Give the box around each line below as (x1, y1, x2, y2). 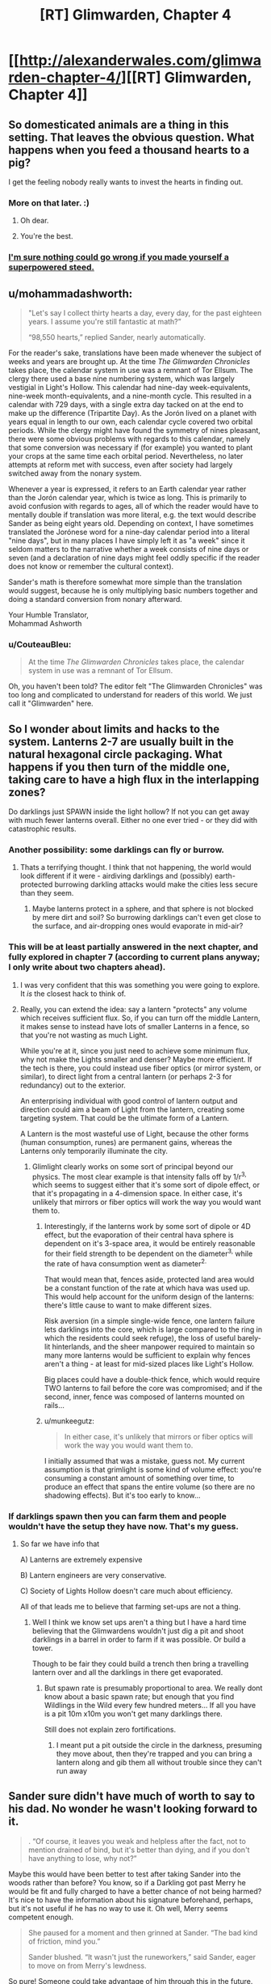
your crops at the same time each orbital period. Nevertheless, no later (8, 451, 244, 461)
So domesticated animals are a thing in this (8, 117, 229, 131)
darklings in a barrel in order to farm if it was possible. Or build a (31, 1634, 246, 1644)
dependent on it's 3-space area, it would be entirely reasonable (44, 1239, 256, 1248)
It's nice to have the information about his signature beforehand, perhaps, (8, 1895, 253, 1905)
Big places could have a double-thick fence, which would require (44, 1374, 261, 1384)
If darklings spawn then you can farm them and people (8, 1511, 227, 1522)
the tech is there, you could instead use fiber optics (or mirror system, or (19, 1062, 262, 1073)
